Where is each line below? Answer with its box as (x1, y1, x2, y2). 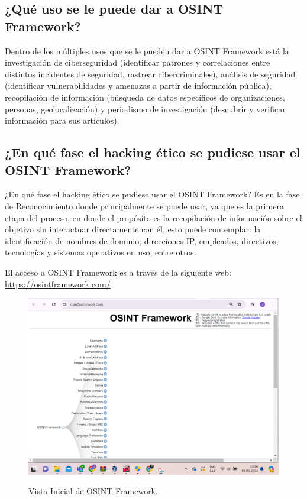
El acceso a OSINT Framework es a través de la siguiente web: (5, 265, 232, 278)
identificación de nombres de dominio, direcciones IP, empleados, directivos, (5, 234, 279, 247)
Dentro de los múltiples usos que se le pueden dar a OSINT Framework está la (5, 44, 289, 57)
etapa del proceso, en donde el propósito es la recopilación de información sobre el (5, 211, 302, 223)
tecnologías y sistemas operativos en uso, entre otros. (5, 246, 196, 258)
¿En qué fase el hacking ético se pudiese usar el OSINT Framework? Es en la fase (5, 188, 300, 200)
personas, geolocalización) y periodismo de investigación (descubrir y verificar (5, 102, 286, 115)
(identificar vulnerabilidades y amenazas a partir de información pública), (5, 79, 272, 92)
